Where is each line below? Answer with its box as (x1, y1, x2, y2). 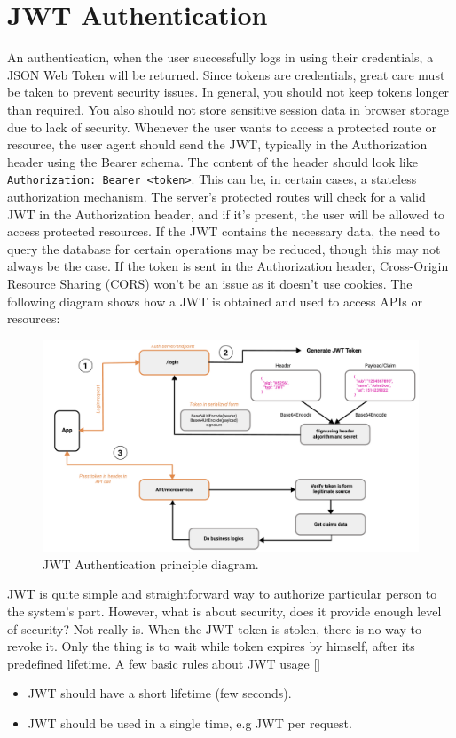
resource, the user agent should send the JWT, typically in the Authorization (7, 135, 428, 154)
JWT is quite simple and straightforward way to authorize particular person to (7, 584, 437, 603)
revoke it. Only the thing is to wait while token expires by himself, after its (7, 637, 415, 655)
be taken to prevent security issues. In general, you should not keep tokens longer (7, 83, 449, 101)
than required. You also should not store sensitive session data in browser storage (7, 99, 449, 118)
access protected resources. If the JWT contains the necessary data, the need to (7, 222, 441, 241)
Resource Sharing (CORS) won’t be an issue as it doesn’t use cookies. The (7, 274, 413, 292)
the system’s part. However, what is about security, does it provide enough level (7, 601, 442, 620)
